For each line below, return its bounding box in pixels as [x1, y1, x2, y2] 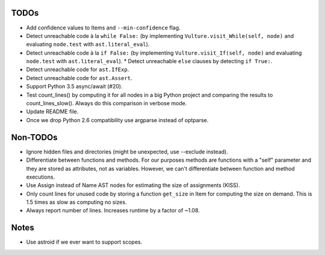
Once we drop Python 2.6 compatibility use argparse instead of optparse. [26, 116, 209, 123]
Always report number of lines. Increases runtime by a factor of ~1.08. [26, 207, 200, 214]
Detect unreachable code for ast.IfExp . [26, 66, 129, 73]
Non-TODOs [11, 132, 58, 143]
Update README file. [26, 108, 79, 115]
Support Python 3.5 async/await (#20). [26, 83, 123, 90]
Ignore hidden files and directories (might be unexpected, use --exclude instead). [26, 148, 228, 155]
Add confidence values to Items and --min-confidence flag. [26, 24, 181, 31]
